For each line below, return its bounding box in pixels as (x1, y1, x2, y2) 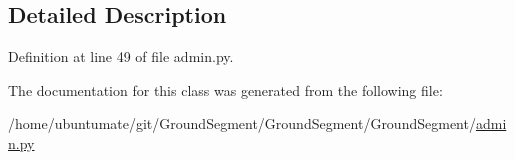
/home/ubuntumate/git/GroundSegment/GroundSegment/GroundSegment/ (8, 113, 476, 134)
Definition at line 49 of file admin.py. (8, 46, 234, 67)
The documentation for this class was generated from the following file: (8, 79, 443, 100)
